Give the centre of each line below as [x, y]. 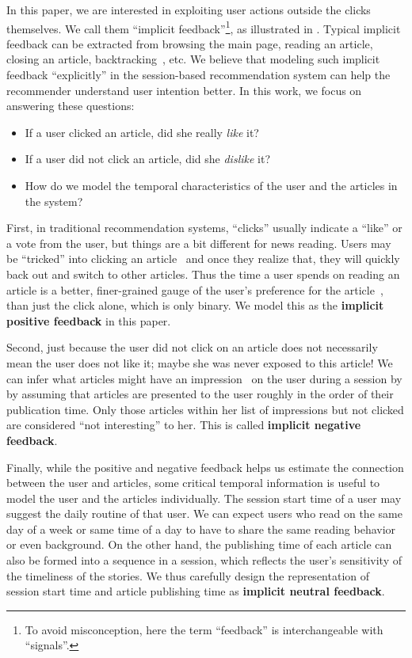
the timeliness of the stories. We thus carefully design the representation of [188, 575]
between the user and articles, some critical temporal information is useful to [193, 483]
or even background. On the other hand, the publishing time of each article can [199, 544]
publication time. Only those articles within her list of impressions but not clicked [205, 409]
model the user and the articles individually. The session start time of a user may [204, 498]
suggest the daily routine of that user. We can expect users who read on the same [204, 513]
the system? [54, 201]
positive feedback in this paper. [89, 320]
